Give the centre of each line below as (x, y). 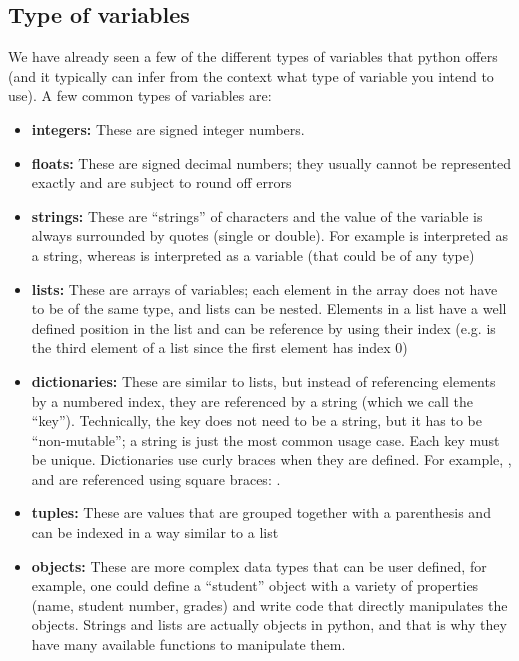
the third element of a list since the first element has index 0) (219, 347)
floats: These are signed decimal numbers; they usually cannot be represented (271, 162)
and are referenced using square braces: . (156, 478)
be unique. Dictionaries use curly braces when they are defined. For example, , (271, 459)
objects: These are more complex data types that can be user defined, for (259, 565)
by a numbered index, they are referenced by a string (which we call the (252, 400)
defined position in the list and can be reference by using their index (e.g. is (263, 327)
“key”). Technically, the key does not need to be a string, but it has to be (256, 420)
